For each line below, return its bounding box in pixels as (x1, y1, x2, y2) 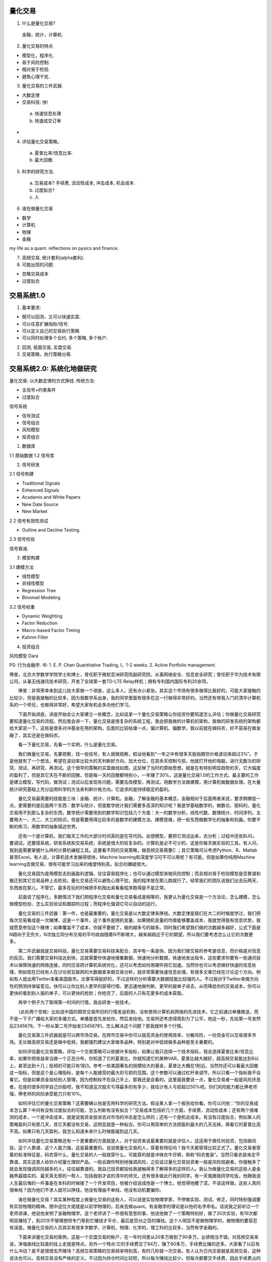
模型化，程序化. (22, 52, 55, 58)
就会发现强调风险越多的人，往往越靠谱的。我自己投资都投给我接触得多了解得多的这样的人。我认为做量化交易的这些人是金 (9, 1166, 261, 1172)
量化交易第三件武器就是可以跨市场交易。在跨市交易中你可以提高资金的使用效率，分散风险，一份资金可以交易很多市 (18, 1032, 256, 1038)
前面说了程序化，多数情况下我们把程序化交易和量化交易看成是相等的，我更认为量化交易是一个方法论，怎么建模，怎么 (18, 894, 261, 900)
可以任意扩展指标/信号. (22, 321, 70, 327)
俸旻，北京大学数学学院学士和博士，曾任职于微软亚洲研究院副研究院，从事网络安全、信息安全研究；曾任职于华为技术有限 (9, 671, 261, 677)
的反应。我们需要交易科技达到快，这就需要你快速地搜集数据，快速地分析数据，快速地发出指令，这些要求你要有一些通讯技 (9, 955, 261, 961)
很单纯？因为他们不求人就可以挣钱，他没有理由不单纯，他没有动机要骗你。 (9, 1187, 164, 1193)
